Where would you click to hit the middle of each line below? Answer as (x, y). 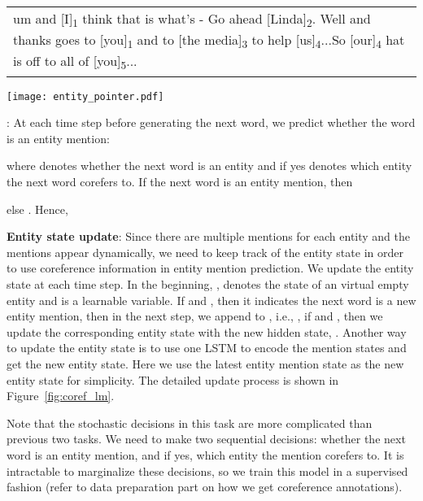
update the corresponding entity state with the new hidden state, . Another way (207, 331)
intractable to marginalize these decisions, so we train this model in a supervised (207, 471)
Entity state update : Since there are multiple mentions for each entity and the (209, 236)
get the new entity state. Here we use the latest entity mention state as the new (205, 363)
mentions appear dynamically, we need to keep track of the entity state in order (205, 252)
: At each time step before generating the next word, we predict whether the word (211, 122)
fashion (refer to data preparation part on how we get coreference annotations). (205, 487)
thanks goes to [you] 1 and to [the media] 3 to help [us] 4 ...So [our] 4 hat (209, 41)
